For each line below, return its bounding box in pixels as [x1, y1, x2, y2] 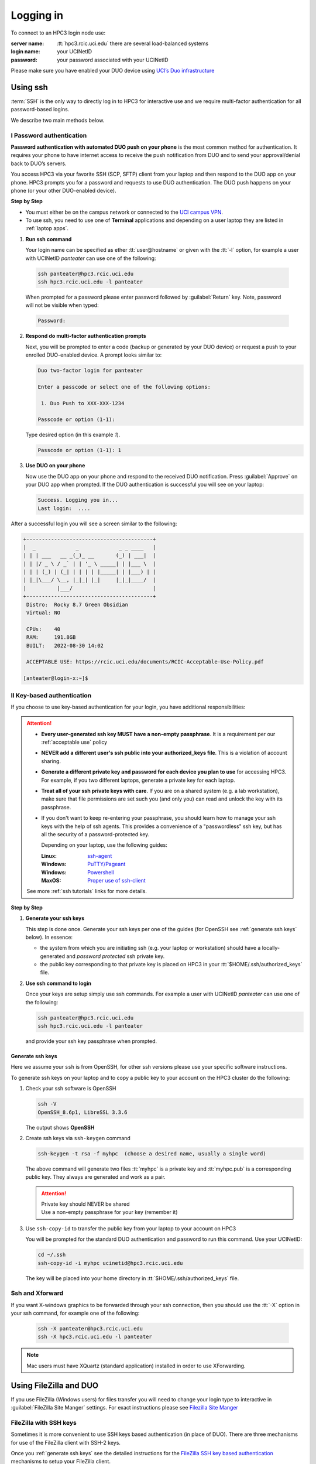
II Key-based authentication [11, 691, 92, 699]
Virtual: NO [26, 610, 61, 616]
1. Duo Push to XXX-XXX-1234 [41, 400, 125, 406]
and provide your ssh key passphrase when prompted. [25, 1037, 157, 1045]
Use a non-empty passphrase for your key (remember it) [41, 1209, 178, 1216]
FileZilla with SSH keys [11, 1418, 77, 1427]
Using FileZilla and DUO [11, 1380, 99, 1390]
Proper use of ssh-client [87, 877, 146, 884]
